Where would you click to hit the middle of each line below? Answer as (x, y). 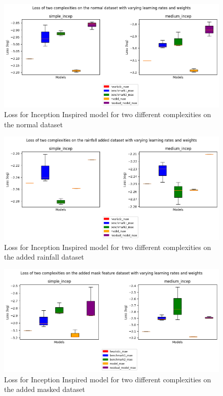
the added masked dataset (45, 389)
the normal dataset (34, 124)
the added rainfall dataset (44, 257)
